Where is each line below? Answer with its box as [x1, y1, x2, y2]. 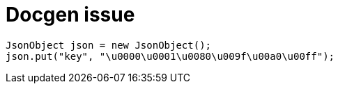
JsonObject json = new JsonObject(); [6, 39, 212, 51]
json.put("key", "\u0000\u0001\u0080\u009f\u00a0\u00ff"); [6, 50, 335, 62]
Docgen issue [6, 3, 135, 26]
